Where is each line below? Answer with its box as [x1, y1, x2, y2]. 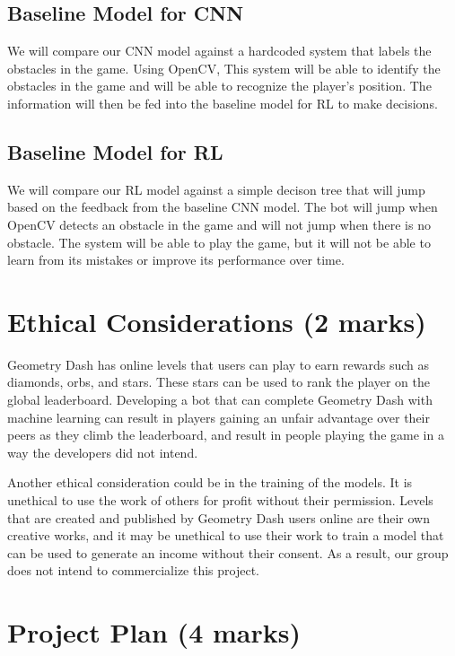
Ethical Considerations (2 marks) [7, 302, 426, 339]
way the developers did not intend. [7, 442, 198, 461]
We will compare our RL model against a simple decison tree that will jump [7, 179, 425, 198]
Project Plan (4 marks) [7, 614, 301, 651]
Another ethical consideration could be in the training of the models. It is [7, 473, 413, 492]
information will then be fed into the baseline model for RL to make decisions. [7, 93, 438, 112]
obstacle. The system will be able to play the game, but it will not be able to [7, 232, 431, 251]
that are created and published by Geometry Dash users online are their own [7, 508, 431, 527]
